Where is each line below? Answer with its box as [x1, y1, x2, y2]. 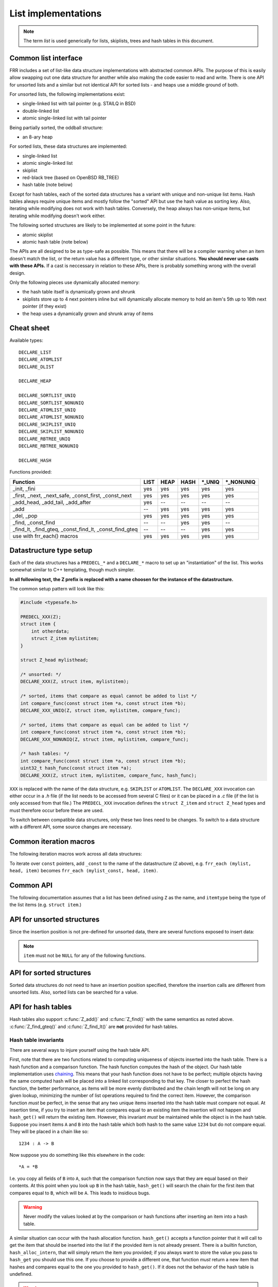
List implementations [9, 8, 102, 19]
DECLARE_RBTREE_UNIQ [19, 436, 71, 442]
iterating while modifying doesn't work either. [9, 213, 106, 219]
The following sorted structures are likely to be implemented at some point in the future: [9, 222, 196, 229]
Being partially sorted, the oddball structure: [9, 124, 103, 131]
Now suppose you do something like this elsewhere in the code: [9, 1152, 145, 1158]
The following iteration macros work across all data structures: [9, 851, 142, 857]
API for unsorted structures [9, 915, 100, 924]
